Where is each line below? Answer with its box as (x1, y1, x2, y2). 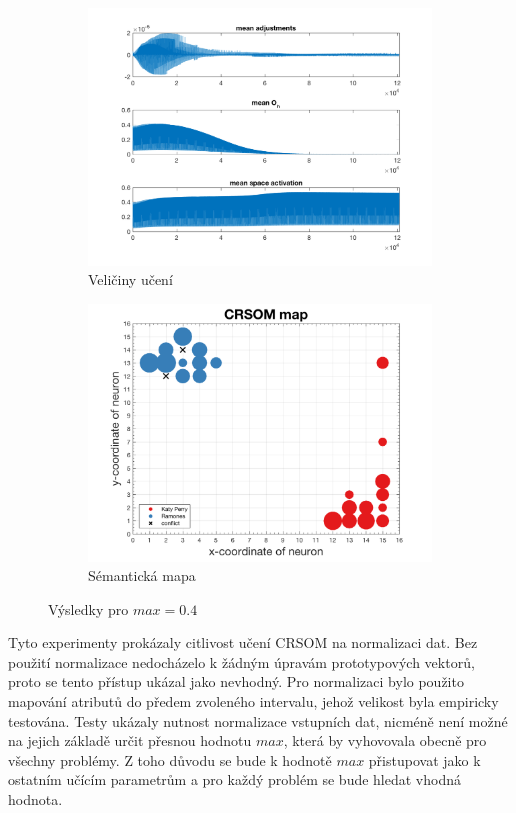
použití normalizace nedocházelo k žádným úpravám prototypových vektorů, (8, 651, 475, 672)
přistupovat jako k (368, 749, 481, 770)
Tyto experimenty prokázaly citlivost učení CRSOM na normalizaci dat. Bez (8, 632, 478, 653)
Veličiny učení (88, 269, 173, 290)
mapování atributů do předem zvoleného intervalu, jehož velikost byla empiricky (8, 691, 499, 712)
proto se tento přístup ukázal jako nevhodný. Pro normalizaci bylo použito (8, 671, 464, 692)
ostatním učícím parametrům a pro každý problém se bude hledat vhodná (8, 769, 461, 790)
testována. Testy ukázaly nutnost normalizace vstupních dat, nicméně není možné (8, 710, 508, 731)
